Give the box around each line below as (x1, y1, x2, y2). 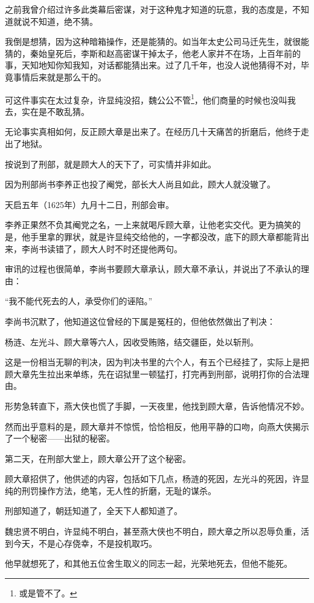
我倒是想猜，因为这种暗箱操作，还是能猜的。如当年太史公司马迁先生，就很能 (5, 35, 309, 48)
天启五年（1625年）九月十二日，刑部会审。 (5, 198, 174, 210)
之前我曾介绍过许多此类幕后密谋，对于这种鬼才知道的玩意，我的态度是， (5, 3, 292, 15)
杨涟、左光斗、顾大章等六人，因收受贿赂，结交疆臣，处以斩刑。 (5, 335, 258, 348)
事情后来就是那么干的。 (13, 70, 106, 83)
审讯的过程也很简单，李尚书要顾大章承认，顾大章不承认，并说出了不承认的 (5, 262, 301, 275)
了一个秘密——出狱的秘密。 (5, 432, 115, 445)
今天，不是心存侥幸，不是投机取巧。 (13, 536, 157, 549)
